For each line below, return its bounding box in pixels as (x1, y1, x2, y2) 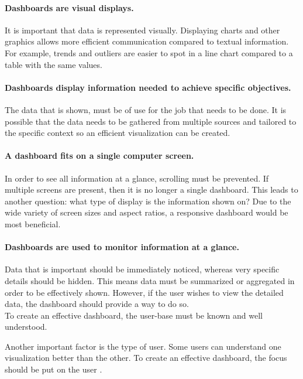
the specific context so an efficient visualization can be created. (5, 127, 230, 139)
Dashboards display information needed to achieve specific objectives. (5, 81, 291, 93)
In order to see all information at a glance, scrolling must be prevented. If (5, 172, 269, 184)
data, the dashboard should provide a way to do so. (5, 298, 189, 310)
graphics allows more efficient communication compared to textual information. (5, 35, 289, 47)
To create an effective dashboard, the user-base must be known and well (5, 309, 263, 321)
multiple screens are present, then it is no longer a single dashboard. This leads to (5, 183, 298, 196)
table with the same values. (5, 58, 102, 70)
